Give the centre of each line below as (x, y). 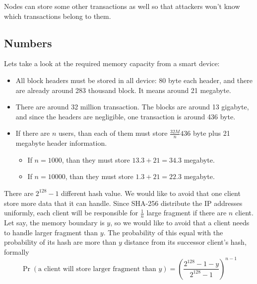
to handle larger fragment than (51, 232)
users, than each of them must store (113, 133)
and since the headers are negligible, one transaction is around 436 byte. (126, 116)
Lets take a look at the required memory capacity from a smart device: (112, 63)
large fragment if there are (187, 213)
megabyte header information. (61, 143)
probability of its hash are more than (60, 242)
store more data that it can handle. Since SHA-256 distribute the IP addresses (123, 203)
